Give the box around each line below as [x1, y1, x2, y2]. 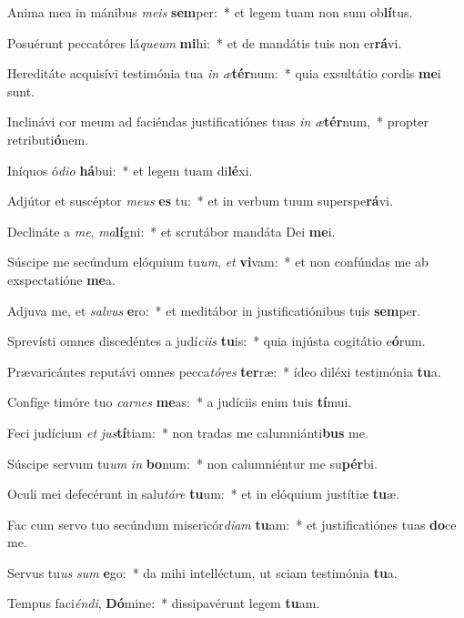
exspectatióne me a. [7, 269, 116, 289]
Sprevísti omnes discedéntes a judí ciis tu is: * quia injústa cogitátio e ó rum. [7, 331, 426, 350]
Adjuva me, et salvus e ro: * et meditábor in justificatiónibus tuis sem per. [7, 300, 421, 319]
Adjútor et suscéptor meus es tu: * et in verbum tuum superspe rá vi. [7, 191, 393, 210]
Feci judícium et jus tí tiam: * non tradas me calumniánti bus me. [7, 422, 368, 441]
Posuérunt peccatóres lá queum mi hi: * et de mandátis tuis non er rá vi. [7, 33, 402, 52]
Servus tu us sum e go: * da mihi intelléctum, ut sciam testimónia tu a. [7, 562, 398, 582]
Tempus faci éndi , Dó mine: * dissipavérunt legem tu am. [7, 593, 320, 613]
